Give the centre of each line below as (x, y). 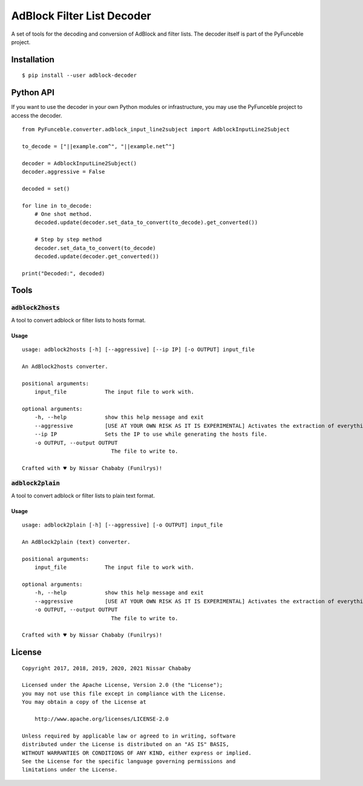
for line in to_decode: (57, 205)
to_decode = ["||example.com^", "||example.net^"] (99, 146)
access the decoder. (37, 116)
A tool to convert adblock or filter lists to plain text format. (83, 496)
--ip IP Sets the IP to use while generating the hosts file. (151, 434)
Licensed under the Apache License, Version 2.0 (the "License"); (123, 685)
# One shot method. (63, 214)
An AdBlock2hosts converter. (65, 366)
